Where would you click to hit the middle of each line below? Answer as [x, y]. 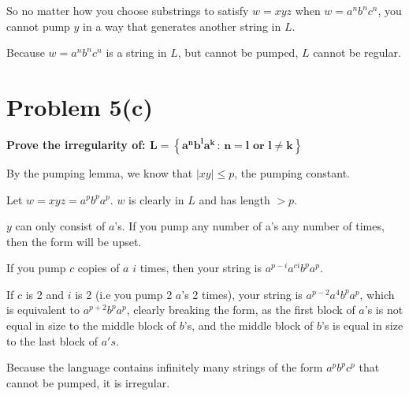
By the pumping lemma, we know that [100, 172]
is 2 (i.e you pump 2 [124, 294]
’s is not [384, 310]
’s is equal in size [362, 325]
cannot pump [38, 26]
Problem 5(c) [80, 106]
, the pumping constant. [292, 172]
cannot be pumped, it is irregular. [88, 382]
